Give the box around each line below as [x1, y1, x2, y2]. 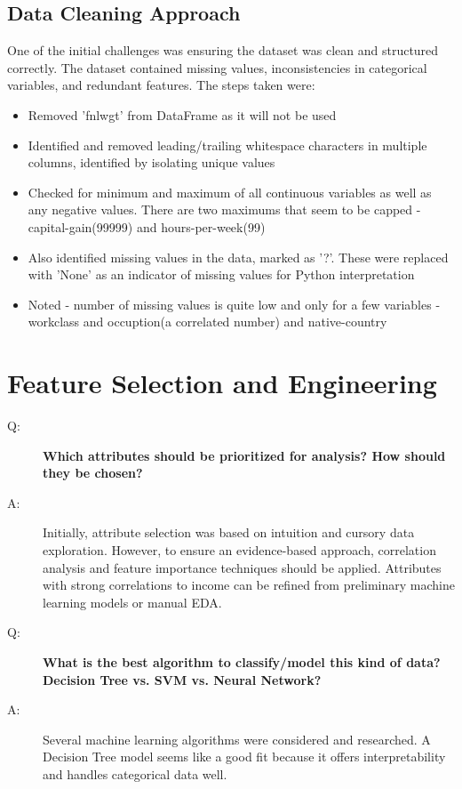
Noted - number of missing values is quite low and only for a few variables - [28, 294, 441, 313]
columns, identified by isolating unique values [28, 153, 275, 172]
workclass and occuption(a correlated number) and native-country [28, 312, 387, 331]
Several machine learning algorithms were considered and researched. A [43, 729, 431, 748]
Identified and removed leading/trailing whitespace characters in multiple [28, 135, 427, 154]
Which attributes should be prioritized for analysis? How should [43, 446, 446, 464]
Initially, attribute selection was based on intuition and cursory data [43, 523, 415, 542]
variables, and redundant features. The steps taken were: [7, 76, 315, 94]
